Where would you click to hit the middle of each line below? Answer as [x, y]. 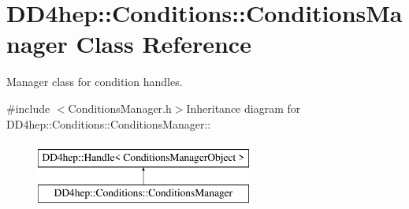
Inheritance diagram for [244, 108]
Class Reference [164, 44]
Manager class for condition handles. [95, 82]
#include [28, 108]
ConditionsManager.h [120, 108]
